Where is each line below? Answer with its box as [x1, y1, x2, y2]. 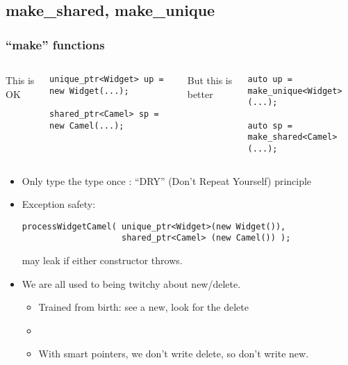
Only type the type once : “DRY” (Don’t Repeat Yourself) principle [22, 173, 312, 188]
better [187, 86, 213, 101]
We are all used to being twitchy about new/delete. [22, 276, 241, 291]
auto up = [247, 74, 293, 84]
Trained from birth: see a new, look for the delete [38, 300, 249, 314]
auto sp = [247, 120, 293, 131]
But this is [187, 73, 233, 87]
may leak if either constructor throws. [22, 253, 183, 268]
